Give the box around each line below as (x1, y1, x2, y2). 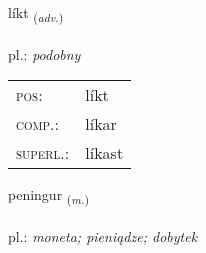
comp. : (16, 112, 59, 136)
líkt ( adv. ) (8, 2, 64, 25)
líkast (85, 141, 124, 165)
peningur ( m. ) (8, 184, 90, 208)
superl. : (16, 141, 70, 165)
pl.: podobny (8, 43, 81, 64)
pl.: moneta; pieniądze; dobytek (8, 226, 198, 247)
